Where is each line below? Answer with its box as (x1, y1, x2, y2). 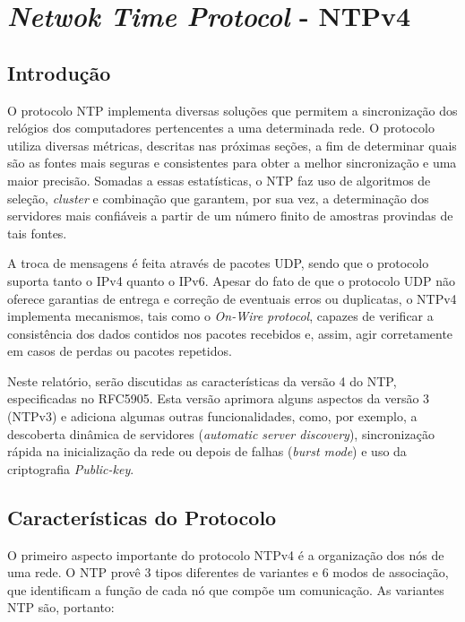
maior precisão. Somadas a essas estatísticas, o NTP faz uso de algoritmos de (7, 170, 431, 189)
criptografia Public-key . (7, 459, 134, 478)
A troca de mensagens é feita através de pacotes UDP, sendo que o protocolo (7, 254, 429, 272)
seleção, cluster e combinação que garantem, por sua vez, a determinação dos (7, 188, 429, 207)
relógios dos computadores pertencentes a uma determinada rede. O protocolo (7, 118, 435, 137)
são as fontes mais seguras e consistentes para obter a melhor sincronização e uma (7, 153, 457, 172)
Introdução (7, 58, 111, 86)
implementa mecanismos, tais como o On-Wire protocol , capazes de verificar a (7, 307, 434, 325)
